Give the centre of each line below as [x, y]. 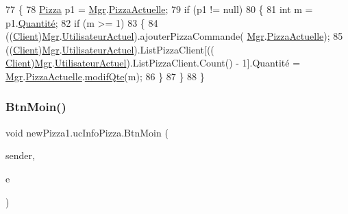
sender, [20, 155]
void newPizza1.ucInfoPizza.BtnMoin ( [87, 132]
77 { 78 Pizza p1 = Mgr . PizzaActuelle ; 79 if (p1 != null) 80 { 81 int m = [159, 9]
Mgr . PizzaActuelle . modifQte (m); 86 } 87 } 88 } [105, 76]
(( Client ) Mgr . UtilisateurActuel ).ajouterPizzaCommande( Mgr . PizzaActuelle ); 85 [174, 36]
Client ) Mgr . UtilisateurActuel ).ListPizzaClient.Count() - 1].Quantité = [153, 63]
